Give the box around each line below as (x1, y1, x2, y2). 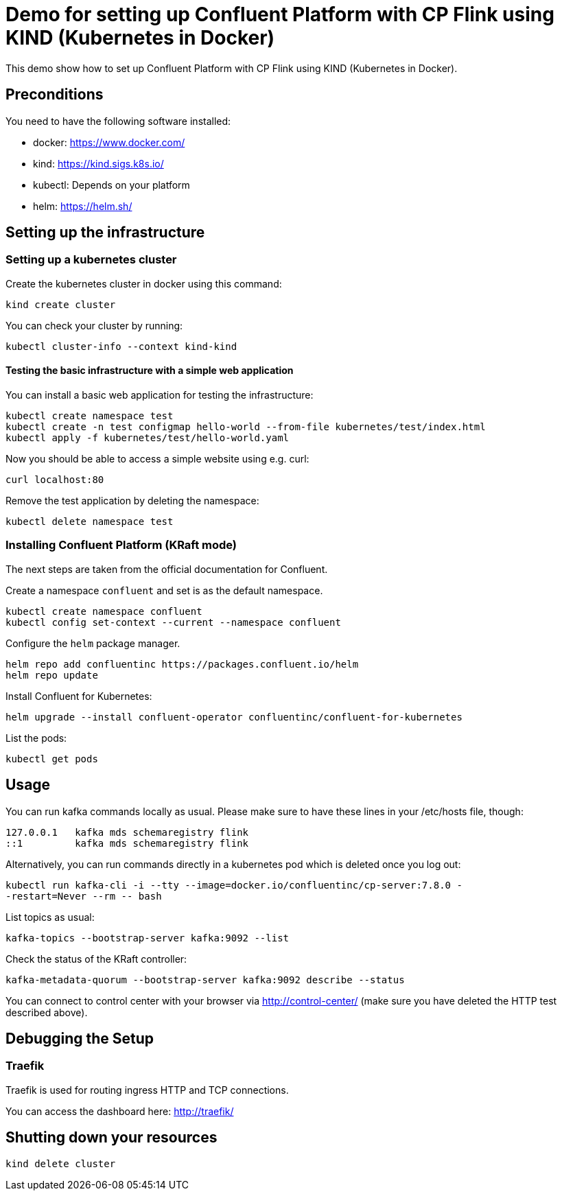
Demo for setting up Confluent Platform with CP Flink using (5, 3, 554, 26)
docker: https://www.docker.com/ (33, 136, 185, 148)
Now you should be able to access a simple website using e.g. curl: (5, 453, 309, 465)
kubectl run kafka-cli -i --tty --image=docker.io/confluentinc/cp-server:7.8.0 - (5, 879, 463, 891)
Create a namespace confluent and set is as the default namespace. (5, 584, 323, 596)
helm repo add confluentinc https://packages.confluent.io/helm (5, 658, 359, 670)
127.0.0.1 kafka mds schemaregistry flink (5, 826, 249, 838)
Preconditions (5, 86, 104, 104)
